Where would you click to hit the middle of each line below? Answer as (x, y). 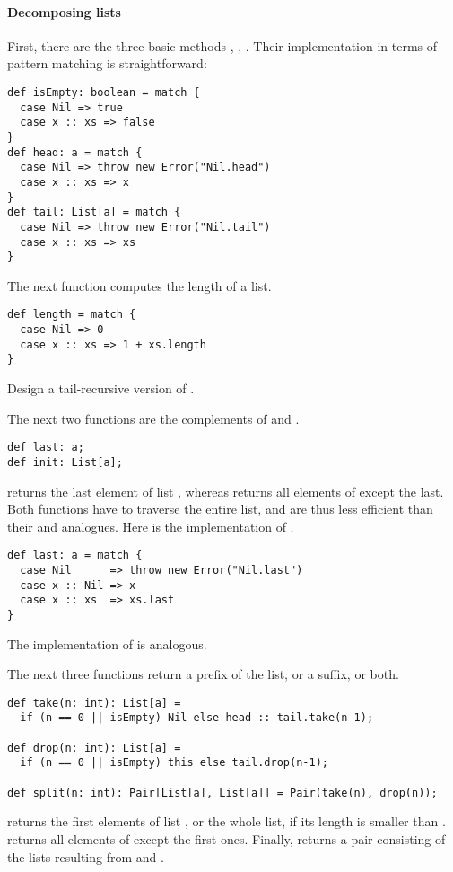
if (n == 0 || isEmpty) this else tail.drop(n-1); (174, 763)
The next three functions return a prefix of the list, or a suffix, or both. (203, 674)
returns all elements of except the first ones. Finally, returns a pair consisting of (226, 839)
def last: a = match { (75, 555)
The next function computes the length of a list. (139, 285)
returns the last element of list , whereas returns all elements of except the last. (226, 491)
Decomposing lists (64, 11)
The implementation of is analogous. (107, 643)
